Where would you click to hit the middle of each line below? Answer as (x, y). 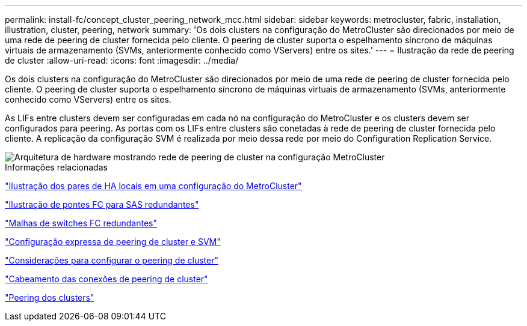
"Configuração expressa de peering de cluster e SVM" (113, 242)
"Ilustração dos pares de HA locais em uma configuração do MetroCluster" (153, 186)
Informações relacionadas (56, 167)
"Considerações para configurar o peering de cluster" (112, 260)
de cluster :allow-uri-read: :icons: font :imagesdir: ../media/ (122, 60)
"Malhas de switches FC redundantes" (81, 223)
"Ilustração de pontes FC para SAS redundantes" (102, 204)
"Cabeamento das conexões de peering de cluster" (106, 279)
